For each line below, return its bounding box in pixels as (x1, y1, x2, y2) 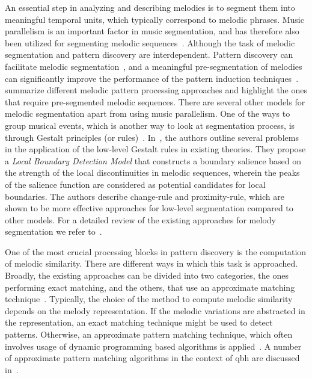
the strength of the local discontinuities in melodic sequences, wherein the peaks (5, 166, 300, 179)
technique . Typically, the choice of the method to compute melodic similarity (5, 293, 293, 305)
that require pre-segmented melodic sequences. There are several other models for (5, 95, 305, 108)
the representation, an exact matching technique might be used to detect (5, 316, 273, 329)
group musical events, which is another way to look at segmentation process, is (5, 119, 295, 131)
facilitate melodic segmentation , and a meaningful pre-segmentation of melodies (5, 60, 302, 72)
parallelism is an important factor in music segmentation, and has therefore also (5, 25, 299, 37)
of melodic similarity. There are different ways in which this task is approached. (5, 257, 298, 270)
